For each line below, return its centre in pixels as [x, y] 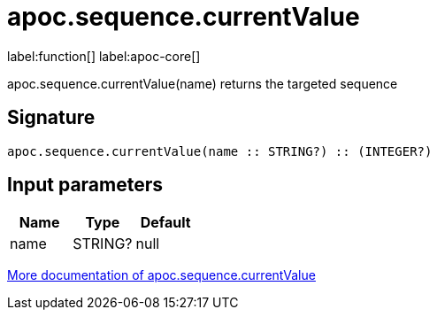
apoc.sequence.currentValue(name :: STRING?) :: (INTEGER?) [220, 151]
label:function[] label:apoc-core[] [104, 56]
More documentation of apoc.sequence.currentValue [161, 275]
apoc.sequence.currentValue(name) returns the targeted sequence [203, 83]
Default [165, 223]
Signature [51, 118]
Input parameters [85, 185]
